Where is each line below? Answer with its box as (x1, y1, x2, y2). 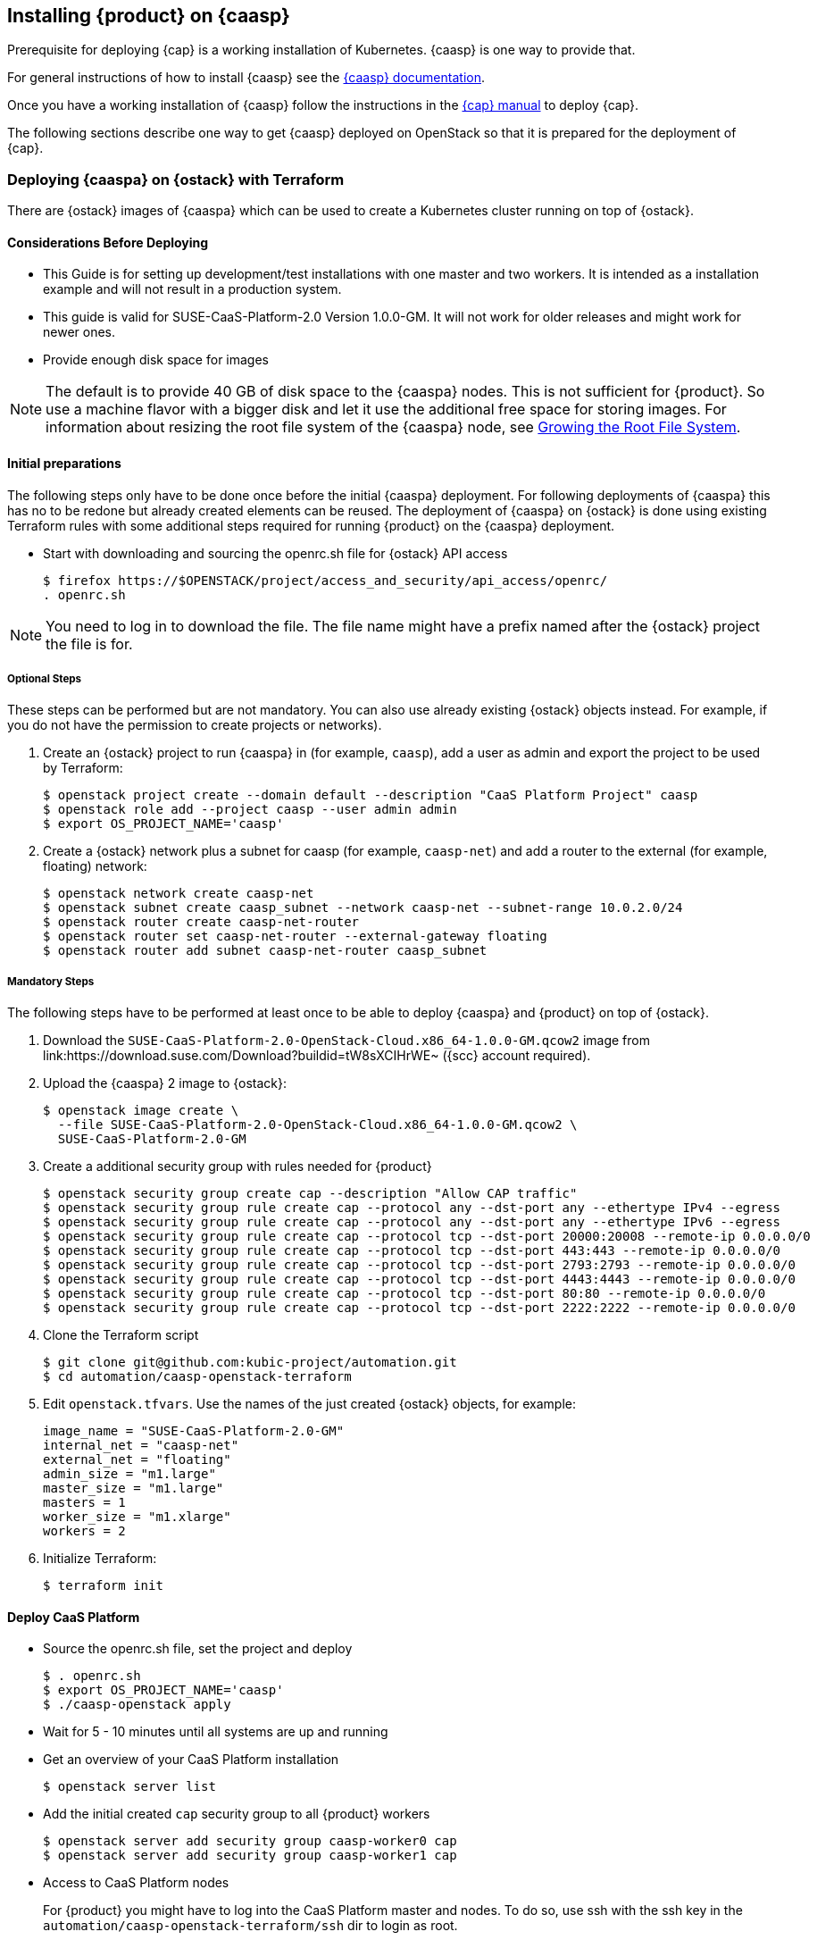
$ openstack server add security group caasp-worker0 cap (43, 1834, 457, 1849)
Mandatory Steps (7, 974, 95, 988)
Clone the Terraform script (43, 1327, 199, 1343)
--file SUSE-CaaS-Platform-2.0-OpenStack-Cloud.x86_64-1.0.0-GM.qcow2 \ (57, 1117, 578, 1133)
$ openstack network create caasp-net (43, 886, 314, 901)
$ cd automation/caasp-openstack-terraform (43, 1369, 352, 1384)
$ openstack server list (43, 1779, 216, 1794)
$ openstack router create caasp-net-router (43, 915, 360, 930)
